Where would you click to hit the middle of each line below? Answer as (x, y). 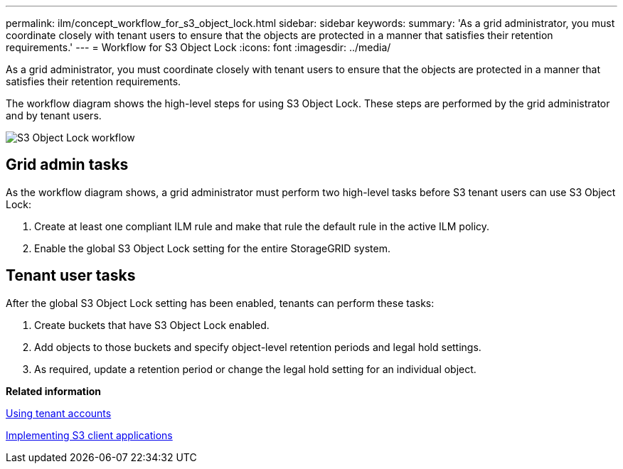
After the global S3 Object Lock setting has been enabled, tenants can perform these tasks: (220, 303)
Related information (54, 391)
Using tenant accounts (59, 413)
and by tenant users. (54, 115)
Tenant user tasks (71, 276)
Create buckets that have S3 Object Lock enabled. (152, 325)
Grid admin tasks (67, 165)
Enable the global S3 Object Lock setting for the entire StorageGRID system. (212, 248)
